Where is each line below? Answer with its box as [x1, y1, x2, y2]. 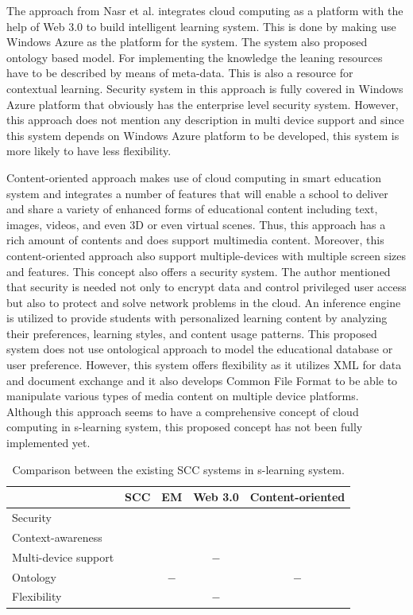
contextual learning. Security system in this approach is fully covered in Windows [6, 80, 403, 96]
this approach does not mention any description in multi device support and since [6, 111, 404, 128]
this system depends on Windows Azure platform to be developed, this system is [6, 127, 399, 143]
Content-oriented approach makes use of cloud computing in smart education [6, 169, 382, 185]
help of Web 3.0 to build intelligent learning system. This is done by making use [6, 18, 396, 34]
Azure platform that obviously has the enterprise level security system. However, [6, 95, 399, 112]
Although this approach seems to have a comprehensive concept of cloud [6, 403, 359, 419]
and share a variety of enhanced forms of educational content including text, [6, 200, 378, 217]
